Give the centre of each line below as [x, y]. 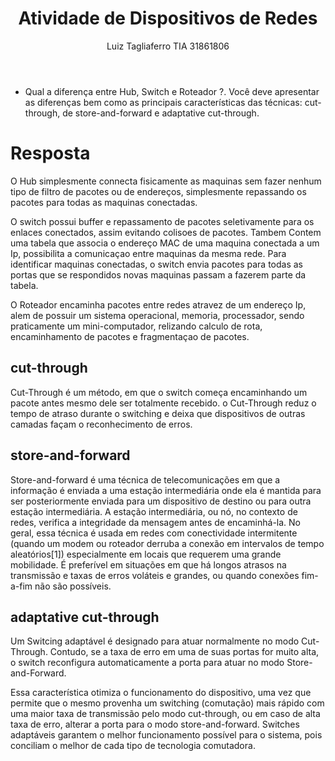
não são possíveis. [73, 586]
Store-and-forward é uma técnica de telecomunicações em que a [145, 479]
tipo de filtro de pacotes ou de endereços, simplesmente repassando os [158, 191]
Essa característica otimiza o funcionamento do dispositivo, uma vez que [161, 693]
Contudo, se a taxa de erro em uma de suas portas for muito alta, [184, 652]
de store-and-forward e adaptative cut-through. [161, 113]
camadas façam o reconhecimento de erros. [101, 424]
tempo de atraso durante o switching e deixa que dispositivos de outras [158, 413]
